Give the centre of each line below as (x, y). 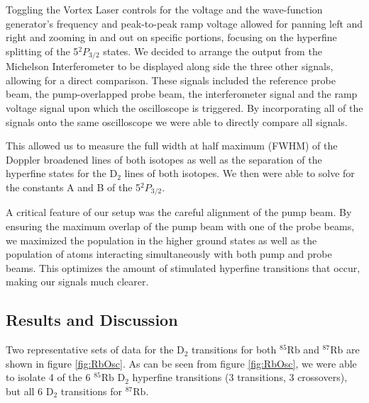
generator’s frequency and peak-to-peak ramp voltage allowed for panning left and (184, 23)
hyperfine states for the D (62, 173)
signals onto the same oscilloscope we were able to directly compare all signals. (177, 121)
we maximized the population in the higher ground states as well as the (161, 240)
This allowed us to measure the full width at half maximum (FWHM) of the (172, 146)
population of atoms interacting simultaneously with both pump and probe (169, 254)
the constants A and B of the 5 (73, 187)
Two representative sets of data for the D (95, 350)
